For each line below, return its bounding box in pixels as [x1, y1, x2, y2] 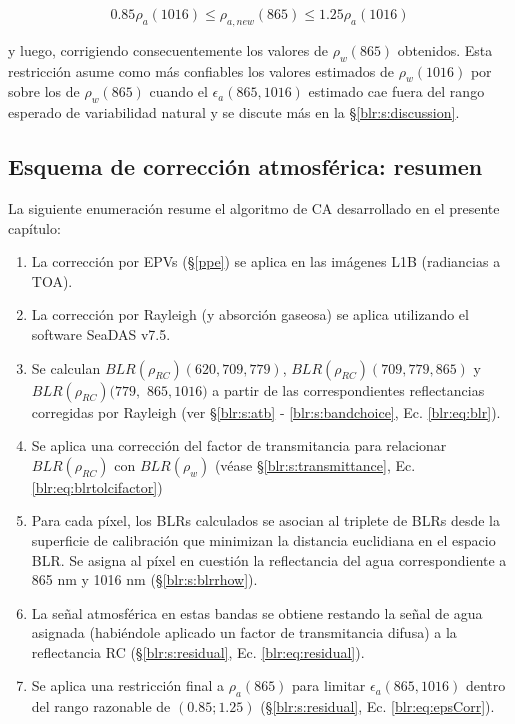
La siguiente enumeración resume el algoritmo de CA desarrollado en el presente [8, 197, 500, 218]
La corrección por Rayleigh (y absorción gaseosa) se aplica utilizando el [31, 304, 469, 325]
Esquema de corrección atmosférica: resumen [8, 151, 483, 182]
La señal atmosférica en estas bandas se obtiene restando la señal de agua [31, 602, 483, 623]
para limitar [292, 675, 366, 696]
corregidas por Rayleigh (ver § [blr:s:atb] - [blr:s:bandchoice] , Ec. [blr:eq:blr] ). [31, 401, 501, 422]
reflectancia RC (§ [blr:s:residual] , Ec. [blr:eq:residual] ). [31, 641, 365, 662]
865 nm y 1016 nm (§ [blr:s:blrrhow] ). [31, 569, 258, 590]
